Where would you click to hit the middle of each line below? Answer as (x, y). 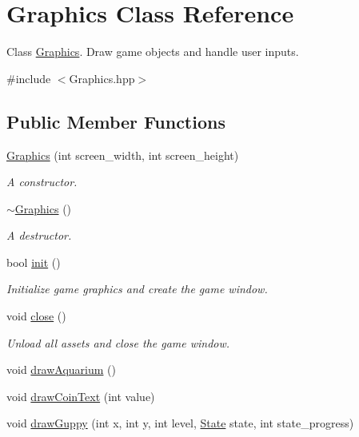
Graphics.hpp (102, 78)
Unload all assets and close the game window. (118, 342)
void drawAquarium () (62, 369)
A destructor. (39, 235)
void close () (36, 316)
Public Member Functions (116, 121)
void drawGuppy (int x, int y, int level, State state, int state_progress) (180, 423)
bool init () (34, 262)
